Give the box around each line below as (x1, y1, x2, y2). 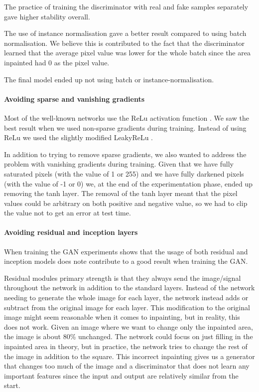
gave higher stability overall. (4, 11, 90, 21)
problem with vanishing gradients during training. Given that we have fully (4, 159, 234, 169)
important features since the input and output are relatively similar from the (4, 370, 239, 381)
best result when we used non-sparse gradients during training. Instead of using (4, 122, 247, 133)
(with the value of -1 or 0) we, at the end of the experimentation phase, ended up (4, 178, 253, 189)
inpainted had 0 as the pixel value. (4, 57, 110, 67)
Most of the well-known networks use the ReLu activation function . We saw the (4, 112, 249, 123)
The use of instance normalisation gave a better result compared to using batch (4, 28, 247, 38)
